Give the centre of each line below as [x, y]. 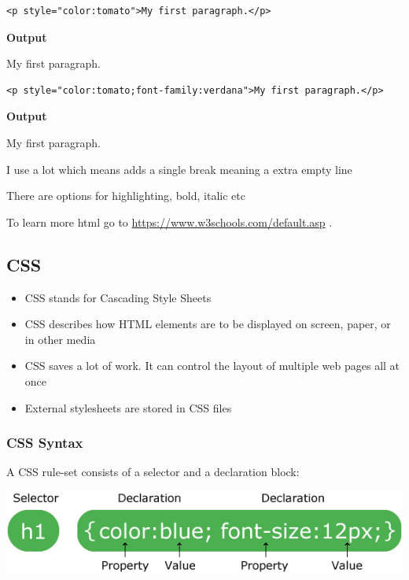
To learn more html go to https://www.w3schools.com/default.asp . [169, 222]
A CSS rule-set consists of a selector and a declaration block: [153, 472]
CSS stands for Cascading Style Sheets [118, 297]
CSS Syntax [45, 443]
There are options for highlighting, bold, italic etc [126, 196]
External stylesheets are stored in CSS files [128, 407]
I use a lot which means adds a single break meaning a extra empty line [179, 169]
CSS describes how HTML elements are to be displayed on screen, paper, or [208, 324]
